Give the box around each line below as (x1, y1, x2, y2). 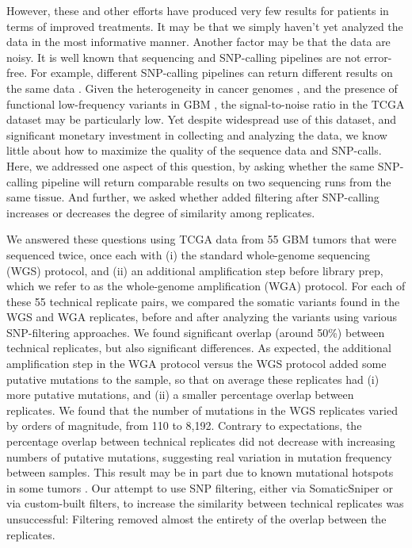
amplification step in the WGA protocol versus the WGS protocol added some (6, 355, 387, 372)
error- (364, 48, 392, 65)
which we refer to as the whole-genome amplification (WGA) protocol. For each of (6, 278, 406, 294)
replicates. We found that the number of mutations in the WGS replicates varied (6, 401, 399, 418)
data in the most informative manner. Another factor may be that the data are (6, 33, 391, 50)
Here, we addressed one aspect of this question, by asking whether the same (6, 157, 375, 174)
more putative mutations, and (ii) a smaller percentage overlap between (6, 386, 354, 403)
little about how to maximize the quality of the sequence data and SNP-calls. (6, 142, 382, 159)
